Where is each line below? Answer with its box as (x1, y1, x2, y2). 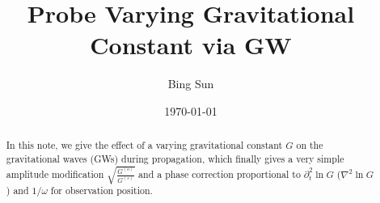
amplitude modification (6, 167, 104, 180)
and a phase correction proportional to (138, 167, 301, 180)
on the (296, 138, 323, 152)
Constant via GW (90, 28, 292, 61)
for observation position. (50, 184, 153, 197)
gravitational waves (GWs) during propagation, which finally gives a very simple (6, 151, 344, 165)
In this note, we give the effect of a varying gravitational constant (6, 138, 283, 152)
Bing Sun (167, 75, 214, 92)
